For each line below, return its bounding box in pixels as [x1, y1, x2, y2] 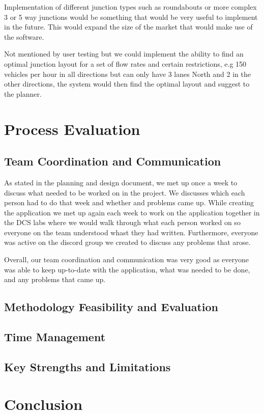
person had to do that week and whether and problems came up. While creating [4, 197, 254, 208]
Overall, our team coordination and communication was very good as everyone [4, 254, 249, 265]
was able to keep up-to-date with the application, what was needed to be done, [4, 264, 250, 274]
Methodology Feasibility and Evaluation [4, 299, 219, 315]
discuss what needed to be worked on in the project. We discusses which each [4, 187, 245, 198]
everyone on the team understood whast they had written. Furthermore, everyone [4, 227, 258, 237]
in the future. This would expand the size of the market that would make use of [4, 21, 253, 32]
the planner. [4, 88, 42, 99]
